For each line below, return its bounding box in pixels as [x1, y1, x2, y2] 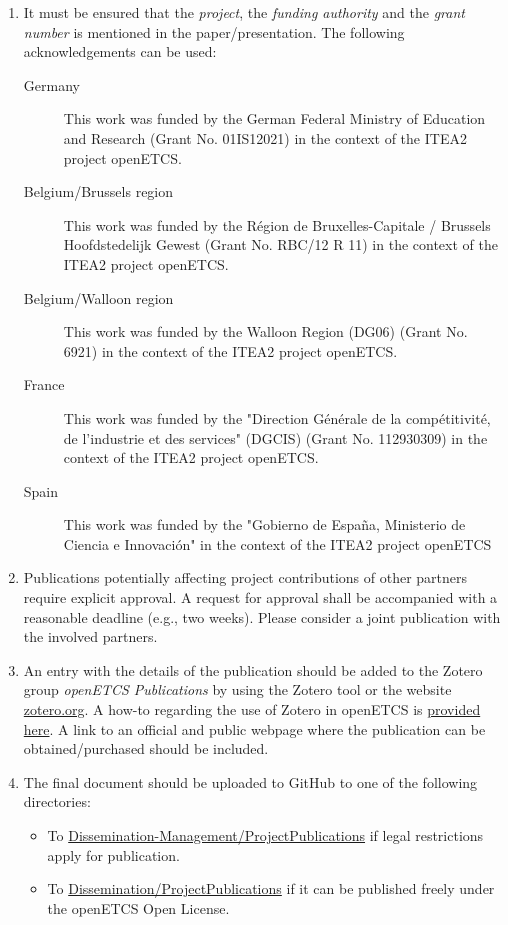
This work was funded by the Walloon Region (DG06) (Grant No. [63, 321, 468, 342]
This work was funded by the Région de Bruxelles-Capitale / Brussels [63, 214, 491, 235]
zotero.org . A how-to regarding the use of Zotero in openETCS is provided [23, 699, 481, 720]
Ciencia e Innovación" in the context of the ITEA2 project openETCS [63, 533, 492, 554]
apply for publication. [47, 844, 180, 865]
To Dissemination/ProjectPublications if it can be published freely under [47, 878, 495, 899]
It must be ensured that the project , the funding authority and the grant [23, 2, 465, 22]
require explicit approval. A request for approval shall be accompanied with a [23, 587, 498, 608]
